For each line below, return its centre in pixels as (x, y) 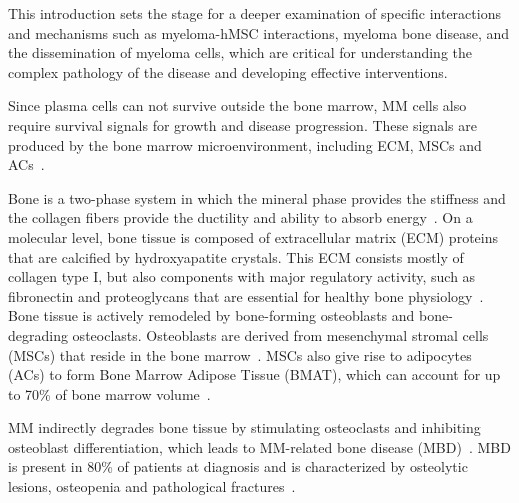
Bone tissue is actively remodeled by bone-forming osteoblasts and (211, 315)
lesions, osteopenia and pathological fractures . (152, 486)
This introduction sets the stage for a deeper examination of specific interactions (254, 13)
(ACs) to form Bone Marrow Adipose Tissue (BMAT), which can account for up (254, 374)
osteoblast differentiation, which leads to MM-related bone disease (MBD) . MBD (259, 446)
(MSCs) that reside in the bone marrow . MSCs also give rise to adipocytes (240, 354)
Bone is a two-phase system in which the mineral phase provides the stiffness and (257, 197)
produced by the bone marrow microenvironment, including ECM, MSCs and (245, 144)
